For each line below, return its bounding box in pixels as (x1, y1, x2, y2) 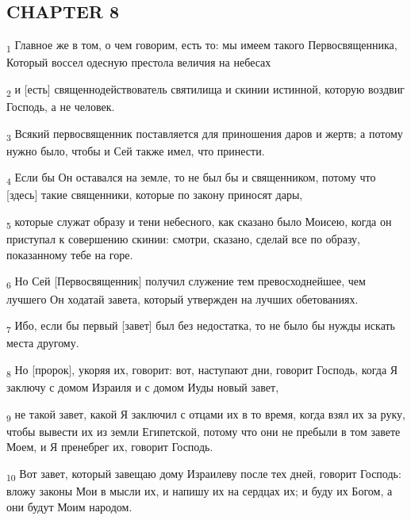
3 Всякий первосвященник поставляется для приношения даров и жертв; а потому (6, 124, 403, 143)
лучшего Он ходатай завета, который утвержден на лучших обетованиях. (6, 290, 359, 307)
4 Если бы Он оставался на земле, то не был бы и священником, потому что (6, 169, 376, 188)
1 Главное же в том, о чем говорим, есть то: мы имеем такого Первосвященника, (6, 36, 398, 55)
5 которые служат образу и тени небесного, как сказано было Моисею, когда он (6, 213, 392, 231)
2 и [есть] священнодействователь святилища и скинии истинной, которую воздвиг (6, 80, 405, 99)
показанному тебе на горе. (6, 246, 133, 262)
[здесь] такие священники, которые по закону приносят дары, (6, 186, 303, 203)
